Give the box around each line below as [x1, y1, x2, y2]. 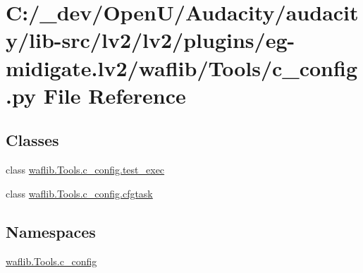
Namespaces [6, 220, 96, 242]
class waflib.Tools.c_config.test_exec [6, 162, 165, 177]
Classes [6, 129, 59, 151]
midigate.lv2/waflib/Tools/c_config [6, 53, 357, 82]
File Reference [43, 80, 186, 109]
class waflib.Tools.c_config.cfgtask [6, 186, 153, 200]
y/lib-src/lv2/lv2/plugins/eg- [6, 25, 295, 54]
